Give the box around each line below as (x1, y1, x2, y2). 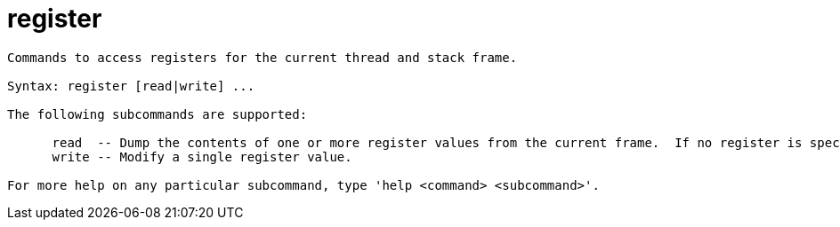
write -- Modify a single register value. (52, 149, 352, 164)
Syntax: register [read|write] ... (7, 78, 255, 93)
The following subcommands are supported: (7, 106, 308, 121)
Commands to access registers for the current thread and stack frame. (7, 50, 518, 65)
